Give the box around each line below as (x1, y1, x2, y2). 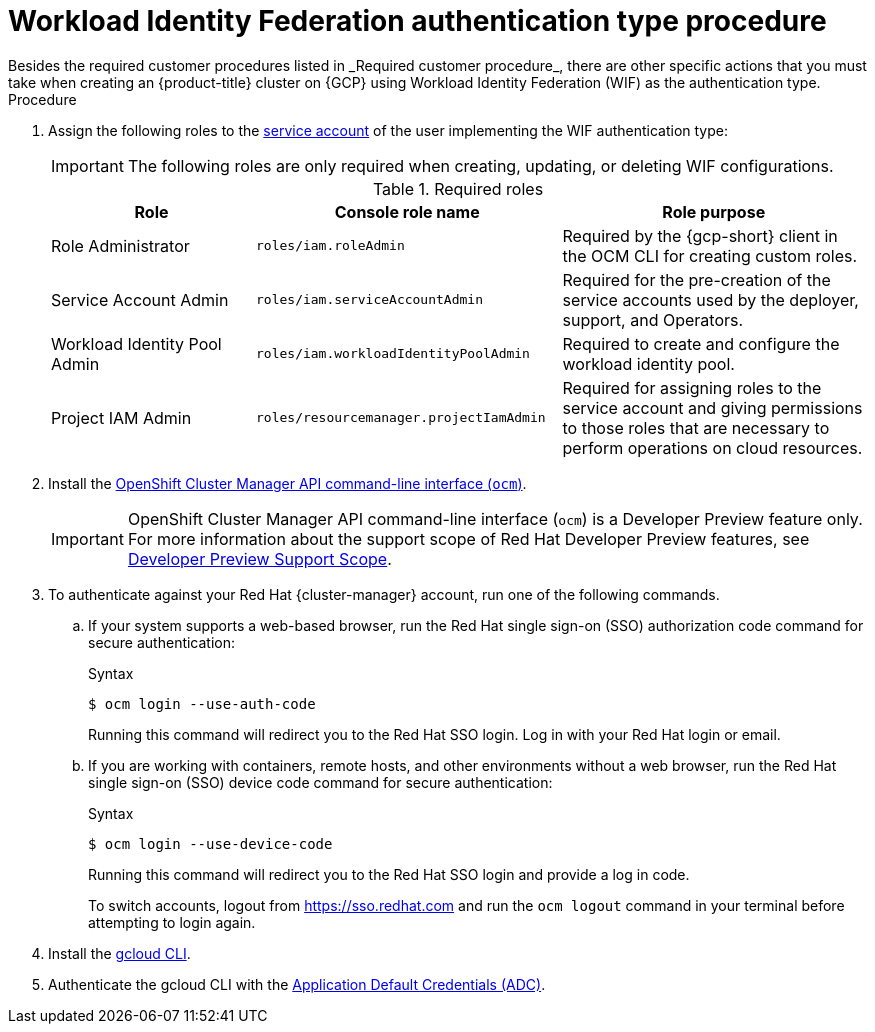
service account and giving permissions (562, 397, 863, 418)
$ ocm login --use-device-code (88, 835, 333, 852)
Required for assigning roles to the (562, 377, 822, 398)
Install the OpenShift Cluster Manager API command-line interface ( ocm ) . (48, 474, 527, 492)
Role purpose (662, 201, 766, 222)
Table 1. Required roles (372, 178, 544, 199)
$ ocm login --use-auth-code (88, 695, 316, 712)
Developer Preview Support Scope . (127, 548, 392, 569)
